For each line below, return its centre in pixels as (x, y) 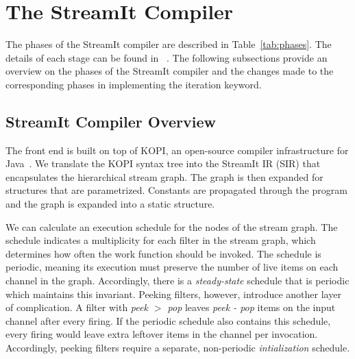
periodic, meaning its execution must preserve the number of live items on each (172, 267)
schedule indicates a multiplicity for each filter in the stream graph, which (161, 240)
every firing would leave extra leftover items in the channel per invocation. (162, 334)
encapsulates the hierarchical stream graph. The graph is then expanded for (164, 176)
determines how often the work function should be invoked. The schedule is (163, 253)
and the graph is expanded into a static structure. (110, 204)
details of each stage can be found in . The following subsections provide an (167, 57)
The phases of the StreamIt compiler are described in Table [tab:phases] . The (169, 44)
